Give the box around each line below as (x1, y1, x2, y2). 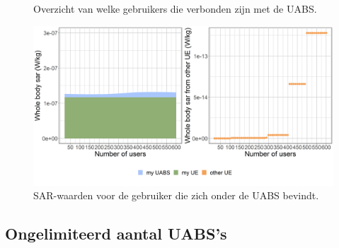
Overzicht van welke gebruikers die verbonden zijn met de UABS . (33, 1, 317, 16)
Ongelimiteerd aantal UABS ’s (5, 223, 227, 244)
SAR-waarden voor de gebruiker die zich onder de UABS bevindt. (33, 188, 319, 203)
